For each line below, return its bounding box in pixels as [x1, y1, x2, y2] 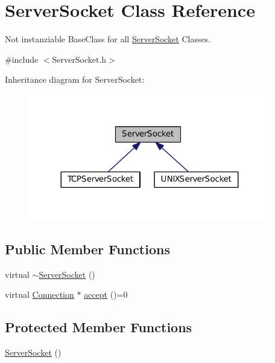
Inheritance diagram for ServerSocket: [5, 73, 145, 86]
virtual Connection [5, 288, 74, 301]
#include [5, 53, 39, 65]
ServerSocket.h [52, 53, 107, 65]
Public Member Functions [5, 239, 170, 258]
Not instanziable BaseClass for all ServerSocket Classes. [5, 33, 211, 45]
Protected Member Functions [5, 318, 192, 336]
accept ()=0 [84, 288, 128, 301]
